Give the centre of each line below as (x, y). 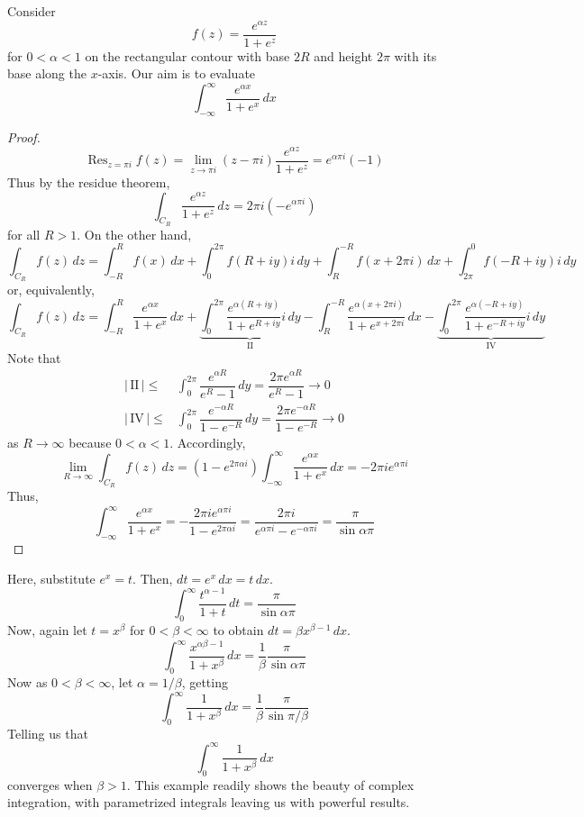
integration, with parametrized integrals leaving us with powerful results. (209, 802)
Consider (32, 11)
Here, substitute (51, 578)
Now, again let (47, 629)
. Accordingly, (208, 442)
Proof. (24, 137)
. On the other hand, (134, 234)
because (90, 442)
